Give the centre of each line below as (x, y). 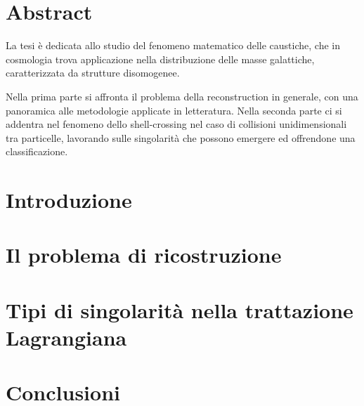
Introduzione (69, 200)
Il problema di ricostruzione (144, 255)
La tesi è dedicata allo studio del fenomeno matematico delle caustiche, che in (173, 45)
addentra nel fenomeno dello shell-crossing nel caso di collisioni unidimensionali (176, 124)
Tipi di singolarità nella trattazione (180, 309)
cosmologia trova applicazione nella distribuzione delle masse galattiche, (160, 59)
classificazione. (37, 151)
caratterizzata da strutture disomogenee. (93, 73)
